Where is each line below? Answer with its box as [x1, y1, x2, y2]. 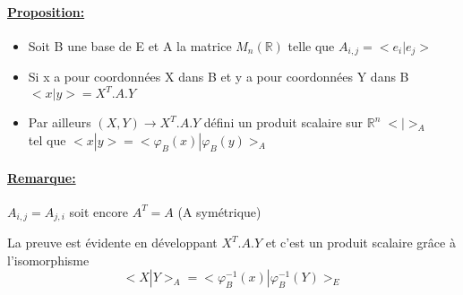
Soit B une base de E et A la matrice [28, 36, 232, 55]
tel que [28, 130, 66, 149]
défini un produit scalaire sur [203, 113, 364, 132]
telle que [287, 36, 335, 55]
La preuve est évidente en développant [7, 233, 218, 252]
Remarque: [7, 168, 76, 187]
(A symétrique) [177, 202, 262, 221]
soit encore [69, 202, 128, 221]
